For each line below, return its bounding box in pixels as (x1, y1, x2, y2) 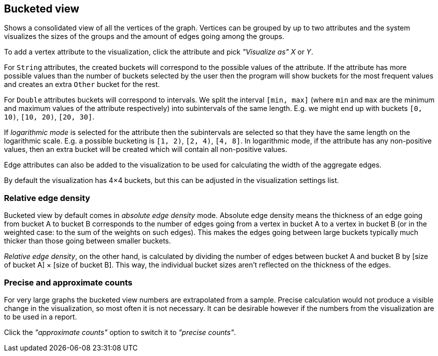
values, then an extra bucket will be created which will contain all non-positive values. (4, 145, 287, 154)
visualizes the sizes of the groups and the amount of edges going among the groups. (4, 32, 285, 41)
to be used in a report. (4, 312, 77, 321)
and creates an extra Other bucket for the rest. (4, 80, 160, 89)
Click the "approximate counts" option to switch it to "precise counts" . (4, 327, 236, 336)
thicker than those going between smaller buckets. (4, 236, 171, 245)
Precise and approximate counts (4, 277, 133, 287)
